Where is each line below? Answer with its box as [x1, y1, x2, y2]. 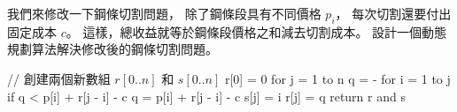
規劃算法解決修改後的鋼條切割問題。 [7, 40, 218, 58]
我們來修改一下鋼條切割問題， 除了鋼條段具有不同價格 [7, 4, 321, 22]
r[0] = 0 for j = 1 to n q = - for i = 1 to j [224, 69, 451, 87]
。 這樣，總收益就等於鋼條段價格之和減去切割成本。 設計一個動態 [66, 22, 447, 41]
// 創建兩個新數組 [7, 69, 111, 87]
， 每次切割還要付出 [335, 4, 452, 22]
